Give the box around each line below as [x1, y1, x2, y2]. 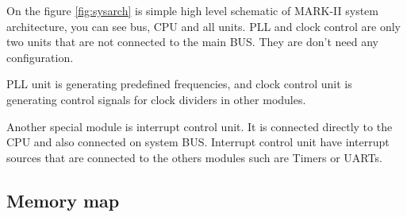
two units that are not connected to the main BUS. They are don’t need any [6, 33, 378, 50]
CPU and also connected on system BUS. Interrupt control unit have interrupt [6, 134, 390, 150]
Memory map [6, 188, 120, 212]
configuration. [6, 48, 74, 65]
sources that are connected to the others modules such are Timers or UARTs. [6, 149, 382, 165]
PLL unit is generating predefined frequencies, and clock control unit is [6, 76, 352, 92]
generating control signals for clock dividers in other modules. [6, 91, 306, 107]
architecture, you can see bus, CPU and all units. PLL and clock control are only [6, 17, 401, 34]
